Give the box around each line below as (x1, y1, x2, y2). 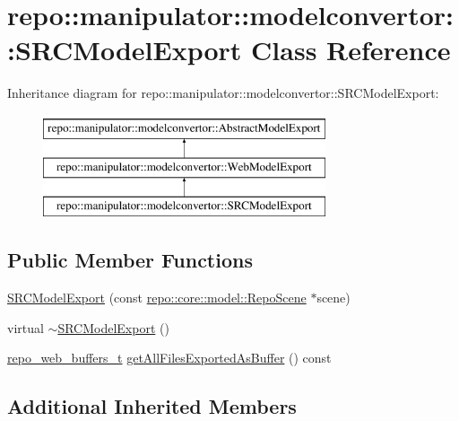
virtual (7, 318, 44, 337)
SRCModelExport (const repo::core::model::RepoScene (7, 288, 307, 307)
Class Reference (251, 31, 451, 68)
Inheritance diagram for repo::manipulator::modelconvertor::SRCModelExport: (7, 83, 439, 102)
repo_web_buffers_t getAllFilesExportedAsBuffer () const (7, 348, 332, 367)
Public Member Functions (7, 246, 253, 274)
